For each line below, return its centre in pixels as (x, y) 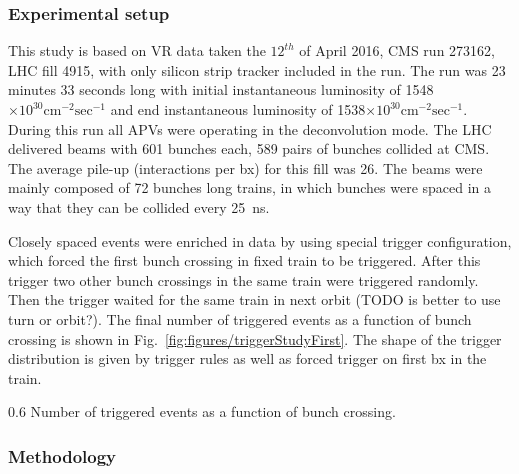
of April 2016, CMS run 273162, (397, 50)
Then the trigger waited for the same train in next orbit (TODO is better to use (254, 299)
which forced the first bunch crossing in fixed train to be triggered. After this (244, 260)
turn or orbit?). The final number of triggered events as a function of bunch (240, 318)
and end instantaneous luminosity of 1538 (238, 109)
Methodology (62, 455)
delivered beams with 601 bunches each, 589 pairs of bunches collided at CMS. (249, 148)
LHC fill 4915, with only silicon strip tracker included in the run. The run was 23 (257, 69)
